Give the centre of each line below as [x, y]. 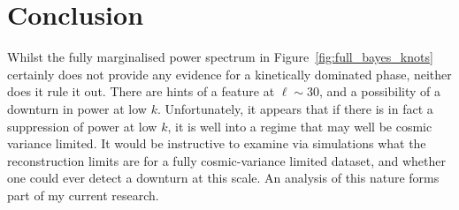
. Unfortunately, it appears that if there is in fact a [295, 108]
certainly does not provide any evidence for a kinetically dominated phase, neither [229, 74]
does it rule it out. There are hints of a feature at [141, 91]
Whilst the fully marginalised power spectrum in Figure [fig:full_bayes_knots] [220, 57]
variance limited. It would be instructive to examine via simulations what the [217, 143]
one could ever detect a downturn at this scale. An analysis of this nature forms [223, 178]
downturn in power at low [77, 108]
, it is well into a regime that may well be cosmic [300, 126]
